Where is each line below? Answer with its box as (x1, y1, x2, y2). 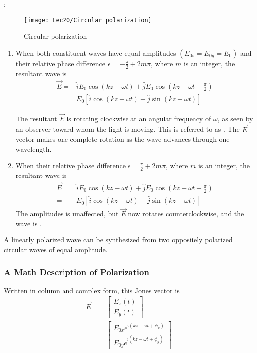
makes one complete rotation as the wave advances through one (36, 134, 230, 144)
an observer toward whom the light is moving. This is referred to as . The (15, 124, 240, 134)
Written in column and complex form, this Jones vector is (4, 285, 180, 295)
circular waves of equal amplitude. (4, 244, 108, 255)
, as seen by (217, 113, 253, 123)
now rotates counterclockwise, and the (128, 208, 244, 219)
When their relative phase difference (15, 160, 126, 171)
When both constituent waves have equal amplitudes (15, 47, 176, 58)
